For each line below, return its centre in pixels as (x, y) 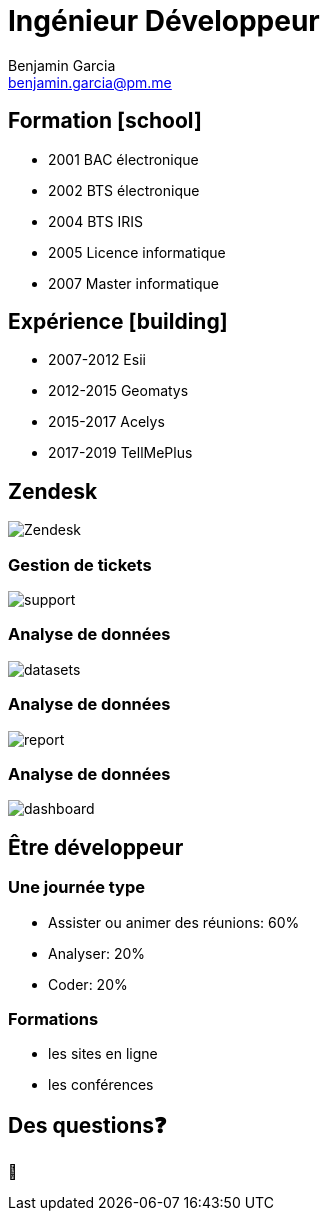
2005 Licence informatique (137, 252)
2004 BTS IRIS (96, 221)
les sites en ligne (103, 1054)
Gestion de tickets (80, 564)
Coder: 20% (88, 984)
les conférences (101, 1085)
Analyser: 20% (97, 953)
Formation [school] (105, 121)
